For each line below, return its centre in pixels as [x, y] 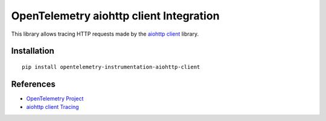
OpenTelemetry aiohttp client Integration [115, 16]
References [33, 84]
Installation [33, 51]
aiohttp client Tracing [53, 107]
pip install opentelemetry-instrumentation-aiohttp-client [111, 67]
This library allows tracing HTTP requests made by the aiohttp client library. [105, 34]
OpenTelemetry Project [55, 98]
